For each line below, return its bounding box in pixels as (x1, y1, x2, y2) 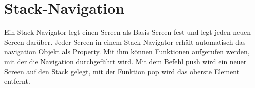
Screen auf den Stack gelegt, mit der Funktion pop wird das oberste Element (4, 66, 240, 76)
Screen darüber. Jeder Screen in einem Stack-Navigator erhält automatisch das (4, 36, 246, 47)
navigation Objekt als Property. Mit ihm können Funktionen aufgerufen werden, (4, 46, 250, 57)
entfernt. (4, 76, 30, 86)
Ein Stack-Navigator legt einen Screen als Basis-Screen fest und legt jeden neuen (4, 27, 251, 37)
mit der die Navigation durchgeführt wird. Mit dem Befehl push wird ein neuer (4, 56, 247, 66)
